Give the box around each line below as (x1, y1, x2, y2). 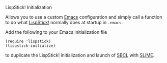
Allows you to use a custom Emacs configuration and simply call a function (5, 14, 162, 20)
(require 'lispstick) (5, 39, 51, 44)
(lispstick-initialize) (5, 43, 56, 48)
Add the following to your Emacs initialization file (5, 29, 107, 35)
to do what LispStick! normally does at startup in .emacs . (5, 20, 123, 25)
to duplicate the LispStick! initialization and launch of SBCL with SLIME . (5, 52, 155, 58)
